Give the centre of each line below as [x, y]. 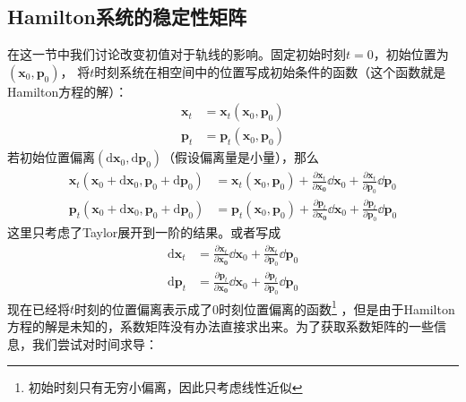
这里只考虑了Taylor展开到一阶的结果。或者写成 [144, 232]
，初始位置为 [411, 54]
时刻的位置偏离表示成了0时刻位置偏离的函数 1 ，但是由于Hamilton [265, 307]
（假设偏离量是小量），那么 [241, 157]
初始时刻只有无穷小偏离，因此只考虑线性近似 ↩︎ [165, 387]
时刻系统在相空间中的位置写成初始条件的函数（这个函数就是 [270, 71]
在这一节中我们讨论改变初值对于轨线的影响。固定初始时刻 [177, 54]
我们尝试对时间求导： [95, 343]
